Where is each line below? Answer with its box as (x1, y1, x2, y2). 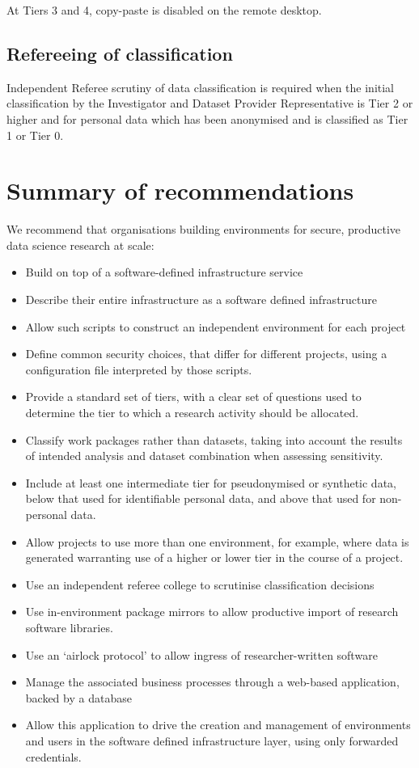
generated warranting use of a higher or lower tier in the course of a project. (25, 549, 404, 566)
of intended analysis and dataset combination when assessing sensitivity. (25, 447, 383, 464)
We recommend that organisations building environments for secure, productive (6, 221, 401, 238)
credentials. (25, 748, 82, 765)
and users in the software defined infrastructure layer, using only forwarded (25, 732, 399, 749)
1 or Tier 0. (6, 126, 64, 143)
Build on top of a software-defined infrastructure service (25, 264, 303, 281)
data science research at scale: (6, 236, 154, 253)
